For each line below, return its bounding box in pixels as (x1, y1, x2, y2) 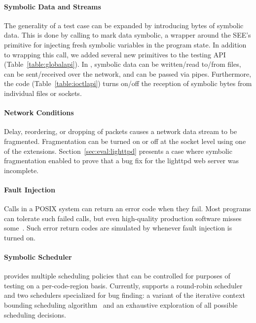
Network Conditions (4, 107, 74, 118)
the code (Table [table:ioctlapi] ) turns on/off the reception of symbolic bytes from (4, 78, 252, 89)
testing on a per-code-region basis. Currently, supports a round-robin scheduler (4, 280, 243, 290)
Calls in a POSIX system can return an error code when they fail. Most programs (4, 203, 251, 214)
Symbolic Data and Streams (4, 1, 101, 11)
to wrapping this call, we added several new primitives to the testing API (4, 49, 226, 59)
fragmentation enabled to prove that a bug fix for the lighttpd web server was (4, 155, 239, 166)
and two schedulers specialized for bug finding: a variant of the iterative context (4, 290, 245, 300)
